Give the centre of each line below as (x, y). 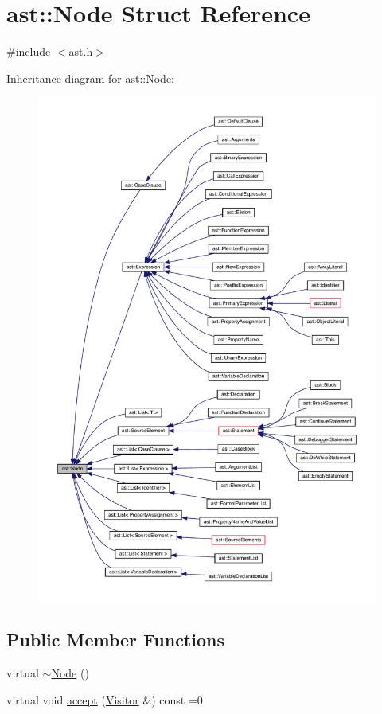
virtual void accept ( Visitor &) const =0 (105, 699)
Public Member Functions (115, 640)
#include (29, 51)
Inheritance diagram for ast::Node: (90, 78)
